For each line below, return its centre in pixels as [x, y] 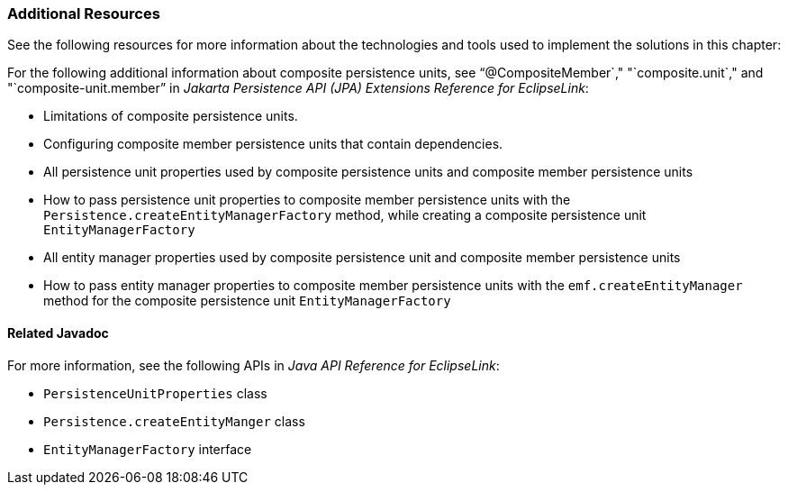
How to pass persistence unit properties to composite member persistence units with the [307, 200]
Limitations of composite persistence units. [171, 116]
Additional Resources [84, 14]
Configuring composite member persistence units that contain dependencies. [273, 144]
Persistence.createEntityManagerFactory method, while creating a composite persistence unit [345, 215]
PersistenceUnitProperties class [155, 393]
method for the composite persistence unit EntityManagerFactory [247, 301]
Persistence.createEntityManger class [174, 421]
